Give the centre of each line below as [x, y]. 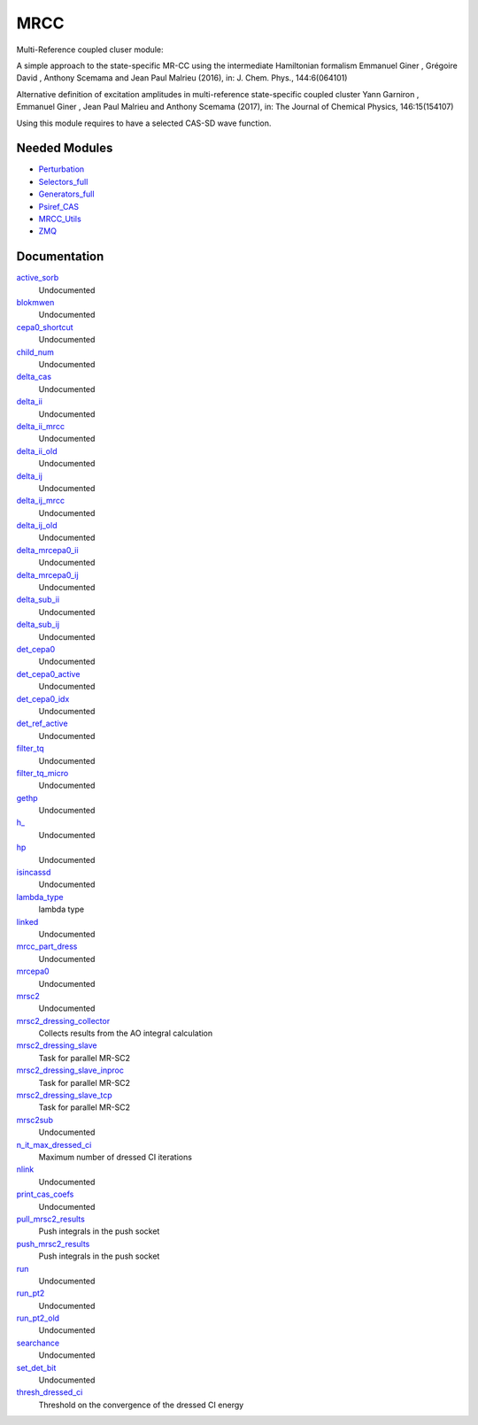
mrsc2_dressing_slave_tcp [64, 1095]
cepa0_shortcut [45, 327]
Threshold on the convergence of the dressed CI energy [141, 1405]
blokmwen [35, 303]
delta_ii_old [37, 451]
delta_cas [34, 377]
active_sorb [38, 278]
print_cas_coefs [45, 1194]
